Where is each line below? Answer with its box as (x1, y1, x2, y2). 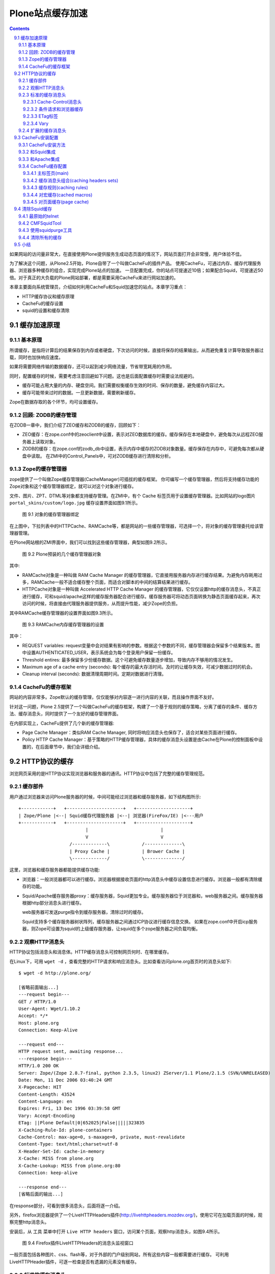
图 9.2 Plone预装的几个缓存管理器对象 (22, 551, 101, 557)
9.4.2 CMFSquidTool (18, 220, 62, 226)
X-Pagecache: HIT (18, 1084, 62, 1090)
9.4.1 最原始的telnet (18, 213, 59, 219)
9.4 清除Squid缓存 (14, 206, 52, 212)
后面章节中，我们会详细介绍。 (40, 744, 103, 750)
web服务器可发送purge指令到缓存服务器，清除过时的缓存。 (22, 909, 146, 915)
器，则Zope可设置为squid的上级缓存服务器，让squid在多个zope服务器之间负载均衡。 (22, 925, 201, 932)
